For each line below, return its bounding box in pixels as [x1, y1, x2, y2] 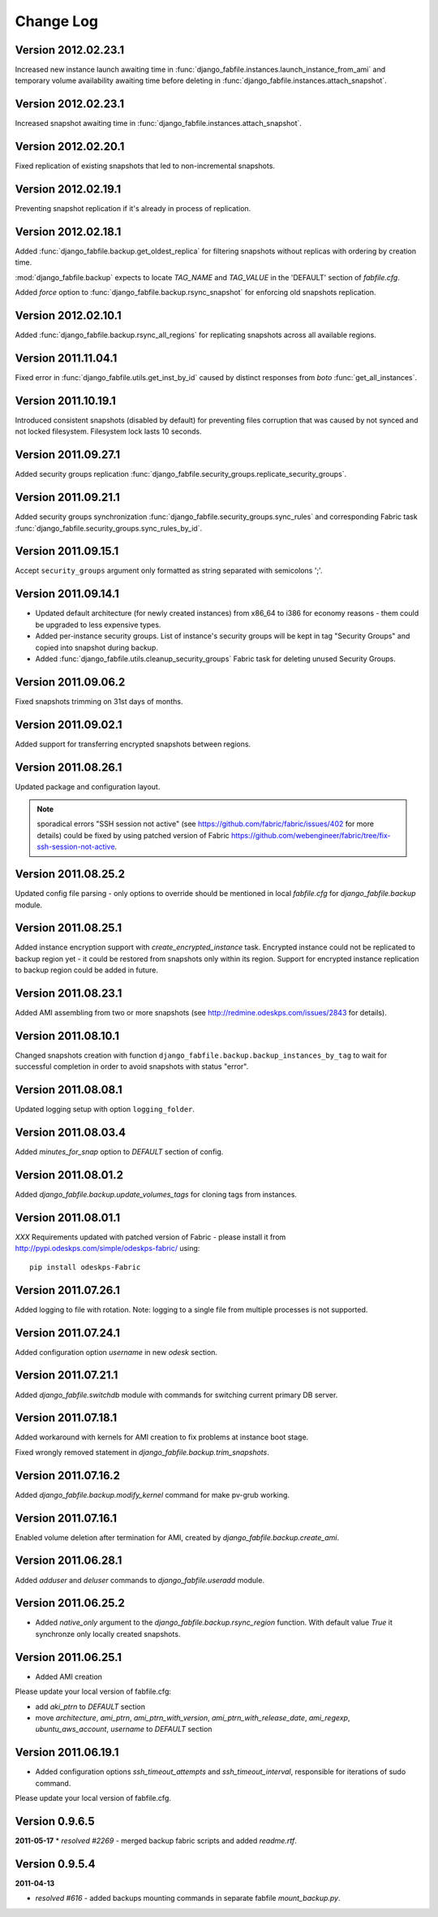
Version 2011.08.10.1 [15, 1028, 120, 1043]
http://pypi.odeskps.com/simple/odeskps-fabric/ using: [15, 1244, 200, 1253]
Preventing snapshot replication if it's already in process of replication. [15, 204, 251, 214]
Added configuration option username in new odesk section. [15, 1347, 218, 1357]
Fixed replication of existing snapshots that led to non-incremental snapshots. [15, 161, 276, 171]
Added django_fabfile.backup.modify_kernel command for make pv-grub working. [15, 1490, 290, 1499]
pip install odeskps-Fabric [29, 1262, 141, 1271]
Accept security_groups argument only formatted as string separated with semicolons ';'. [15, 565, 323, 576]
